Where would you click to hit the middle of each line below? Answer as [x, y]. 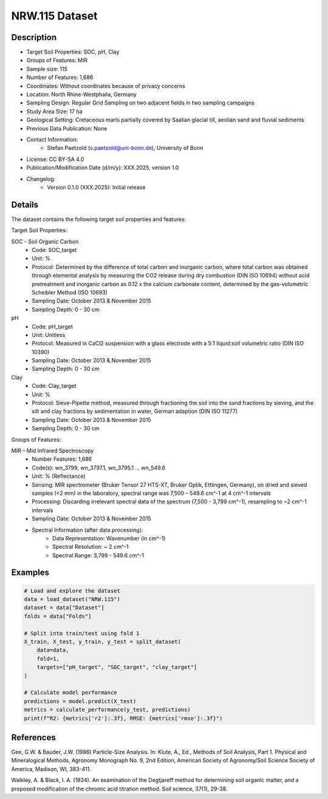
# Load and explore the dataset [72, 591]
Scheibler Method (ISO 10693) [70, 292]
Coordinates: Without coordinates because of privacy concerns [106, 86]
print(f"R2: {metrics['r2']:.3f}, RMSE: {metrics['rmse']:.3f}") [123, 718]
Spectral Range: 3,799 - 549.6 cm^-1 [98, 555]
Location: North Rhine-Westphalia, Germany [81, 95]
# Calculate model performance [71, 693]
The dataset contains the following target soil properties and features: [99, 219]
